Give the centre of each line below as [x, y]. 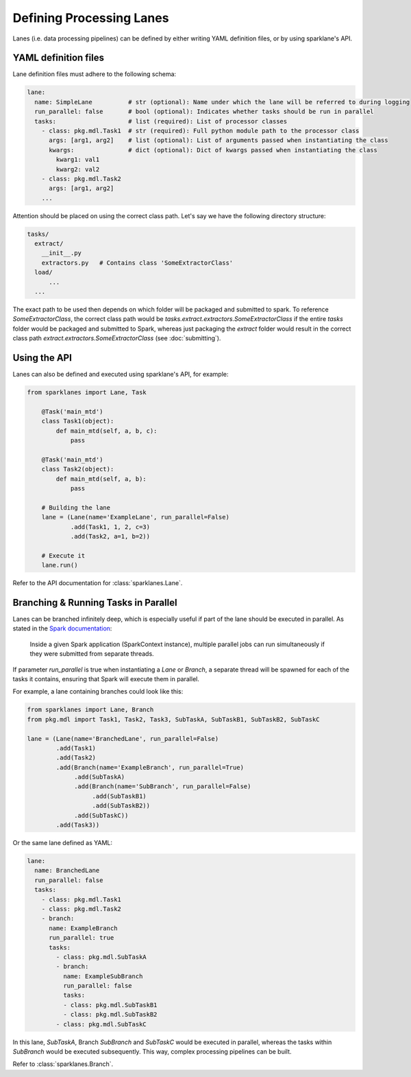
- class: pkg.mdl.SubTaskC [101, 1024]
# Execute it [63, 555]
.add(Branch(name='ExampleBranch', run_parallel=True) [150, 767]
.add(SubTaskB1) [119, 796]
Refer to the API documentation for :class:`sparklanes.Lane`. [98, 583]
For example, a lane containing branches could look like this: [98, 691]
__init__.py [62, 253]
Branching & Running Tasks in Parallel [95, 603]
